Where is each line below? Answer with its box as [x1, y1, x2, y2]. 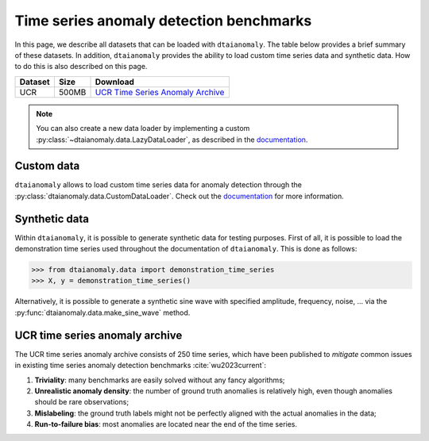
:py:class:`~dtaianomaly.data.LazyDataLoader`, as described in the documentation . [36, 135, 308, 144]
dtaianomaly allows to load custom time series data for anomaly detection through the [14, 180, 302, 190]
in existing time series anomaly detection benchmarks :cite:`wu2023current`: [14, 361, 266, 370]
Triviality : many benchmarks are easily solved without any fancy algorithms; [34, 375, 285, 385]
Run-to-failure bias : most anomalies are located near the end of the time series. [34, 420, 298, 429]
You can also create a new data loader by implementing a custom [36, 124, 250, 133]
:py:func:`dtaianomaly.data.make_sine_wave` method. [14, 308, 191, 317]
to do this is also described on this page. [14, 62, 148, 71]
